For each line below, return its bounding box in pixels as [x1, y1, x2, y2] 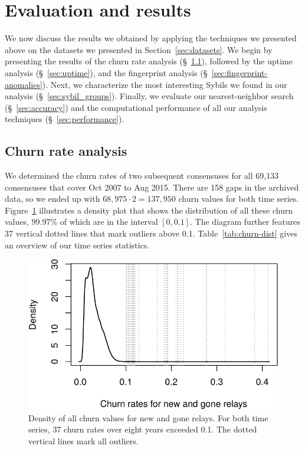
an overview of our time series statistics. [5, 238, 150, 251]
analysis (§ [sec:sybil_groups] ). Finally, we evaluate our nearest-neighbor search [5, 90, 294, 102]
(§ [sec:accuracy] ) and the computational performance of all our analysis [5, 101, 267, 113]
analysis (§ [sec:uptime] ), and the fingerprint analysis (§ [5, 66, 208, 78]
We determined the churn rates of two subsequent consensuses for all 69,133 [5, 169, 279, 182]
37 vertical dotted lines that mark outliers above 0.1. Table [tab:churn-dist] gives [5, 227, 297, 240]
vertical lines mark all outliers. [28, 434, 139, 447]
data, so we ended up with [5, 192, 100, 205]
